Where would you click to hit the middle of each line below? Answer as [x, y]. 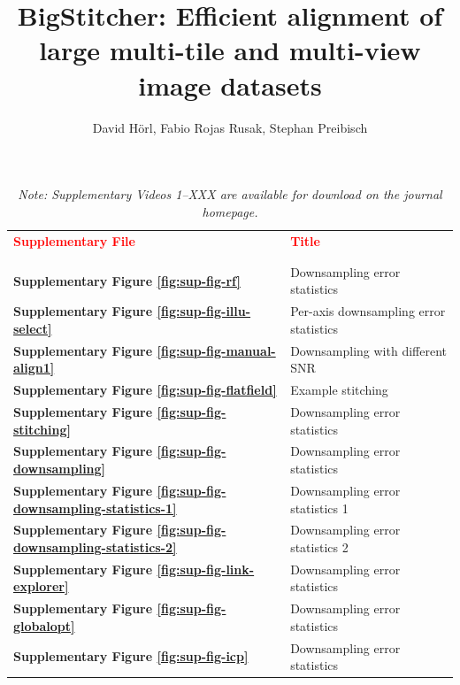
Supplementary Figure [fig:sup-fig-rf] [127, 280]
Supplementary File [74, 240]
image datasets [230, 85]
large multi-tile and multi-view [230, 50]
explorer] [41, 586]
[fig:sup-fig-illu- [204, 311]
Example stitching [339, 390]
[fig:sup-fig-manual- [216, 350]
